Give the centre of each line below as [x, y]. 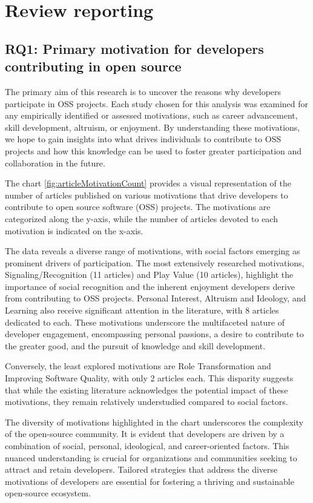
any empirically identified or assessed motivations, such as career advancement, [151, 115]
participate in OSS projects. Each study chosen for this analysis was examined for [157, 103]
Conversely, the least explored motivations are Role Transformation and [138, 366]
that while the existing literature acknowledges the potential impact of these [147, 390]
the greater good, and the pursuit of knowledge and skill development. [135, 345]
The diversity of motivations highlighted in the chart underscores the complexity [154, 422]
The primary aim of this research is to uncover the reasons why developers [143, 91]
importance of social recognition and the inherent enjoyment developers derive [150, 286]
